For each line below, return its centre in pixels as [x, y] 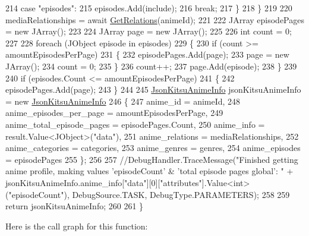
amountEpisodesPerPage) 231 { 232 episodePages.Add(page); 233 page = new [147, 54]
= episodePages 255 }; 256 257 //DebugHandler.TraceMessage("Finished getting [152, 159]
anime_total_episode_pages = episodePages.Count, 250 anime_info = [135, 124]
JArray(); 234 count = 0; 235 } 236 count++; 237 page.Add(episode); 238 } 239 [151, 66]
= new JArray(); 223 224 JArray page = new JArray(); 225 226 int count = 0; [149, 31]
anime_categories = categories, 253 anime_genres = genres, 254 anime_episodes [153, 148]
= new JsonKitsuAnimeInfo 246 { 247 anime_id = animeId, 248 [123, 101]
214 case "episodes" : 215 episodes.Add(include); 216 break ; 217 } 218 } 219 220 [149, 8]
